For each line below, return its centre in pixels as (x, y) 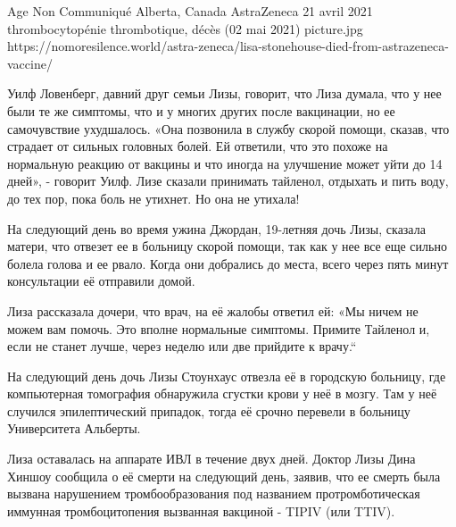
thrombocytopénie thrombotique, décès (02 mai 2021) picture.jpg (185, 28)
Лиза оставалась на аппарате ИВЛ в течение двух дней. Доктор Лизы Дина (211, 459)
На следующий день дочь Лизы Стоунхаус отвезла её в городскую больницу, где (227, 376)
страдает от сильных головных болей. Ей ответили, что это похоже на (198, 146)
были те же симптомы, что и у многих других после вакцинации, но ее (201, 110)
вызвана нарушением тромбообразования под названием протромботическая (214, 494)
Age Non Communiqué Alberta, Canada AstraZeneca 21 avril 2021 (190, 11)
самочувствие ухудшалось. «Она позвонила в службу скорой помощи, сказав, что (228, 128)
